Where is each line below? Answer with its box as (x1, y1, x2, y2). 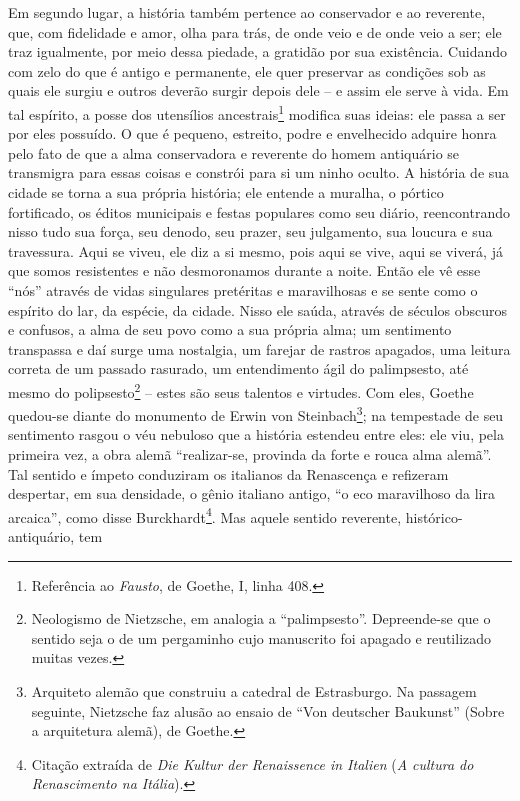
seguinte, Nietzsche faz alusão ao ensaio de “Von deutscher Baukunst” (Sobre (31, 700, 505, 721)
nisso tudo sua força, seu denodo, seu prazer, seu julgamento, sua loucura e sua (8, 221, 493, 242)
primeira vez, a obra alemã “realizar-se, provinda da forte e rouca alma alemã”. (8, 444, 492, 465)
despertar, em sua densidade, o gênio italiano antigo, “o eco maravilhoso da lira (8, 483, 495, 504)
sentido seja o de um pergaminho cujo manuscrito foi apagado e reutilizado (31, 627, 492, 648)
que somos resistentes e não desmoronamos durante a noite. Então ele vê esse (8, 260, 481, 281)
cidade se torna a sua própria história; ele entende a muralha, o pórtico (8, 182, 444, 202)
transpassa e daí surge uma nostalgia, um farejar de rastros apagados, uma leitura (8, 338, 511, 359)
